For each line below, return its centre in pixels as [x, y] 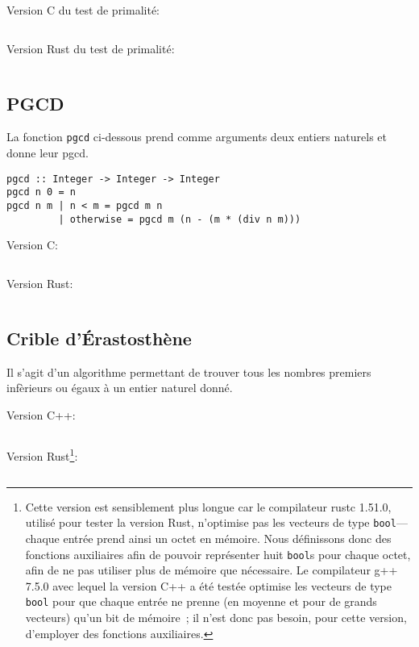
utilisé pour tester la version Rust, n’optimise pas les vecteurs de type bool [211, 522]
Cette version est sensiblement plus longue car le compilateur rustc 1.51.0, [208, 506]
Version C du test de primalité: [83, 10]
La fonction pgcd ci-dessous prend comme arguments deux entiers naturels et [197, 137]
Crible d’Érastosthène [99, 338]
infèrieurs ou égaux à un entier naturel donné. [120, 388]
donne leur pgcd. [48, 153]
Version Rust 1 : [42, 455]
